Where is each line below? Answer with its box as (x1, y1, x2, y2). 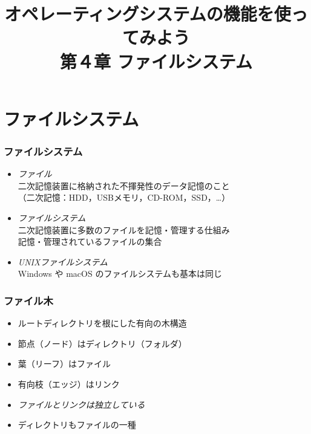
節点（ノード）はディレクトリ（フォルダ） (18, 337, 187, 349)
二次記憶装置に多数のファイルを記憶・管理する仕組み (18, 223, 230, 236)
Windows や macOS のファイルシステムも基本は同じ (18, 267, 222, 280)
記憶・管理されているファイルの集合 (18, 235, 162, 248)
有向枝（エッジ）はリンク (18, 377, 120, 390)
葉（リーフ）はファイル (18, 357, 111, 370)
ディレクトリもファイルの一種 (18, 418, 136, 431)
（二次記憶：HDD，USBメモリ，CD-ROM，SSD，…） (18, 191, 231, 204)
